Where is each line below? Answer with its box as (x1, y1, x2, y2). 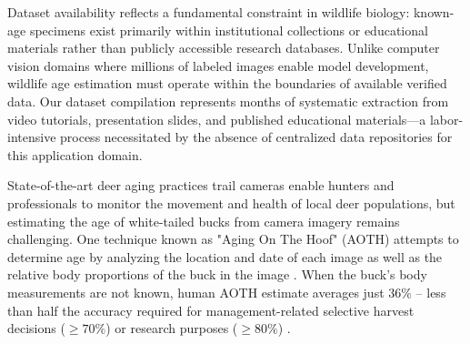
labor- (429, 109, 464, 128)
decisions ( (7, 319, 65, 338)
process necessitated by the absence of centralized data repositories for (60, 127, 453, 147)
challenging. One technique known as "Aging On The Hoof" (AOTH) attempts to (7, 229, 459, 248)
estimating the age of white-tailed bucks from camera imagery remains (7, 211, 400, 230)
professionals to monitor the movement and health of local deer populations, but (7, 193, 455, 212)
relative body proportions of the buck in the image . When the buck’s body (7, 265, 427, 284)
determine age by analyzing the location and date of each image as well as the (7, 247, 443, 266)
